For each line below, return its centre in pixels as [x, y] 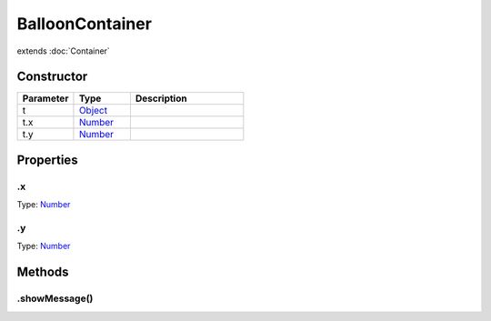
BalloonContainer [84, 24]
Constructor [52, 77]
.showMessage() [55, 298]
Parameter [45, 98]
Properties [47, 160]
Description [161, 98]
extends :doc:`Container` [64, 51]
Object [93, 111]
